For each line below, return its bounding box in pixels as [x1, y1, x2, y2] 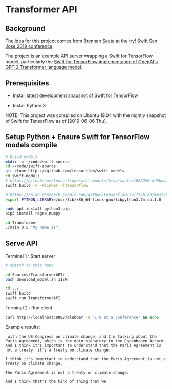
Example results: [5, 324, 40, 330]
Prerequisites [5, 79, 49, 88]
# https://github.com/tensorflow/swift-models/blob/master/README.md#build [5, 178, 170, 183]
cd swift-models [5, 173, 40, 179]
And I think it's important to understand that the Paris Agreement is [5, 343, 161, 348]
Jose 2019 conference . [5, 43, 54, 49]
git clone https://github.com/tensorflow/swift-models [5, 168, 125, 174]
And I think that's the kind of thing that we [5, 379, 106, 384]
